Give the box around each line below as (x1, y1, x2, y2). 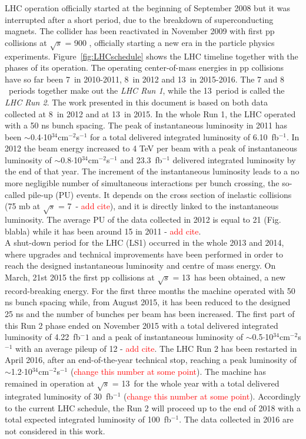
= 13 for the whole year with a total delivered (112, 377, 280, 389)
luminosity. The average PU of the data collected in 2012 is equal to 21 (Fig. (5, 213, 281, 226)
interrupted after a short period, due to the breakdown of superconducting (5, 13, 274, 25)
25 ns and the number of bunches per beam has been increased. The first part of (5, 307, 295, 319)
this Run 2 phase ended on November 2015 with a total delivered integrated (5, 319, 278, 331)
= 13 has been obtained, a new (172, 271, 286, 283)
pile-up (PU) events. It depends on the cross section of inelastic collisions (28, 188, 292, 200)
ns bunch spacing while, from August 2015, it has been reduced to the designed (5, 296, 291, 308)
